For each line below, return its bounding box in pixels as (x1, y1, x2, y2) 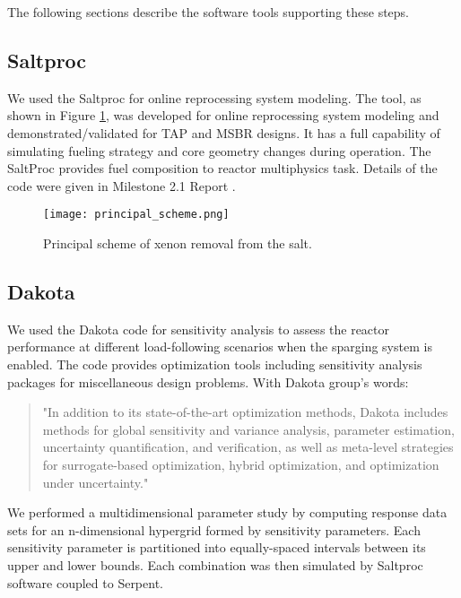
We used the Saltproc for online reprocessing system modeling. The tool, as (7, 88, 422, 107)
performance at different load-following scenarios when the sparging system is (7, 337, 432, 356)
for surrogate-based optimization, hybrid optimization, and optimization (42, 455, 439, 473)
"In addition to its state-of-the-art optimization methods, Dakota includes (42, 403, 448, 421)
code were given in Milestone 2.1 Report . (7, 176, 236, 195)
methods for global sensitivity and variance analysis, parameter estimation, (42, 420, 455, 438)
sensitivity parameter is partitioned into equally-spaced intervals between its (7, 538, 426, 557)
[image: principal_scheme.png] (43, 208, 230, 221)
